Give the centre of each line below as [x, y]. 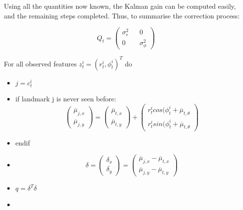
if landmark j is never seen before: [66, 99]
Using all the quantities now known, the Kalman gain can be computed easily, [120, 6]
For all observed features [40, 63]
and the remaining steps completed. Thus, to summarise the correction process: [122, 15]
